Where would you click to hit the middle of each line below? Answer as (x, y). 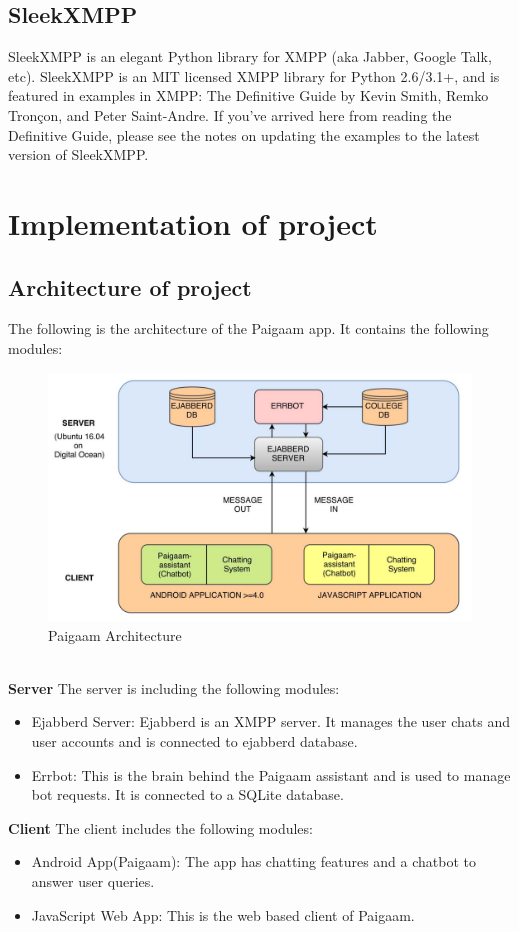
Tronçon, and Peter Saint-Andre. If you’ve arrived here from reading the (230, 114)
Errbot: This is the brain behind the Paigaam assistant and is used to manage (271, 774)
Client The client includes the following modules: (160, 827)
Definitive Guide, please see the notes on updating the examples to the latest (244, 134)
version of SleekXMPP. (78, 154)
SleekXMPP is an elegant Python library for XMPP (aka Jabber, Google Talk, (250, 56)
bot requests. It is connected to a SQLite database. (187, 794)
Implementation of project (193, 222)
